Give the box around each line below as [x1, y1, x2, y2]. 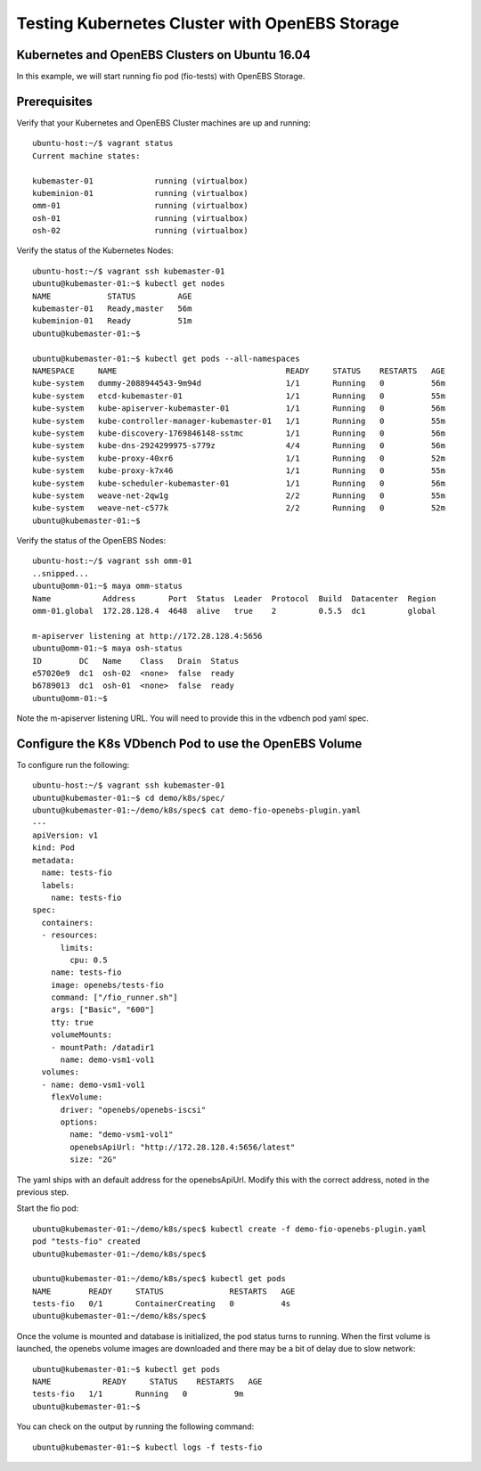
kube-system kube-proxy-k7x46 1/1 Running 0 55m [32, 466, 445, 476]
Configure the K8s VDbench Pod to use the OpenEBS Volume [16, 736, 363, 751]
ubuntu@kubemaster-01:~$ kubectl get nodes [32, 279, 225, 289]
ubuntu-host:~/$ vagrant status [32, 138, 174, 149]
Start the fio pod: [16, 1203, 79, 1214]
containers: [41, 918, 94, 928]
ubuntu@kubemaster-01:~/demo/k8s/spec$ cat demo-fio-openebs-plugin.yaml [32, 805, 362, 815]
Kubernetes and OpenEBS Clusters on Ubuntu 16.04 [16, 47, 311, 62]
